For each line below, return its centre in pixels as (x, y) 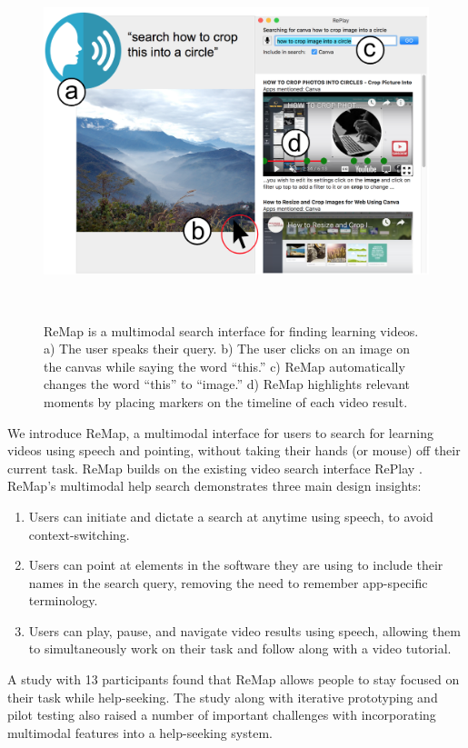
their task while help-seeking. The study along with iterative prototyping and (223, 697)
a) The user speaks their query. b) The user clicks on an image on (227, 349)
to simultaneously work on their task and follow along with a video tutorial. (240, 648)
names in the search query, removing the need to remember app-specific (228, 582)
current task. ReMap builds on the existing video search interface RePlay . (215, 468)
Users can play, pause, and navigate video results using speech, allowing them (244, 630)
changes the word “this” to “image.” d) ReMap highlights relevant (227, 384)
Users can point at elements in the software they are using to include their (236, 565)
